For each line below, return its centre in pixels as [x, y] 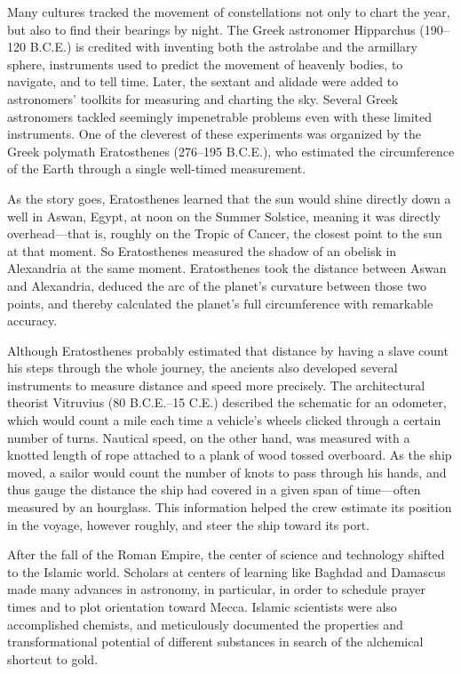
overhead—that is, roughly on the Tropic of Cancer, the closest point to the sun [225, 233]
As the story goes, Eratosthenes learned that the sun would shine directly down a [229, 198]
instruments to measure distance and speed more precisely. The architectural [216, 385]
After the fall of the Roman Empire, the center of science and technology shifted [226, 554]
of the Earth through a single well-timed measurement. [157, 168]
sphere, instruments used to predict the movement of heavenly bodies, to [205, 64]
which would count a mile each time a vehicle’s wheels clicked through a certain [224, 420]
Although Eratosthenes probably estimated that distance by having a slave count [228, 350]
